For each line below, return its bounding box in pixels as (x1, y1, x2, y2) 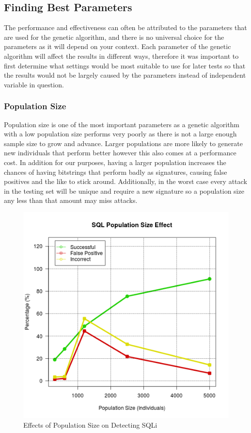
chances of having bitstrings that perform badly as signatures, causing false (4, 167, 227, 177)
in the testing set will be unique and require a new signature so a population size (4, 185, 244, 196)
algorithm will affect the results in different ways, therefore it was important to (4, 50, 239, 61)
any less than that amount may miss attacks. (4, 195, 138, 205)
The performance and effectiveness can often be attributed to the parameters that (4, 22, 247, 33)
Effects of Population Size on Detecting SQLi (23, 419, 157, 430)
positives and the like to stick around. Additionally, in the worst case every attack (4, 176, 247, 186)
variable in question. (4, 79, 64, 89)
